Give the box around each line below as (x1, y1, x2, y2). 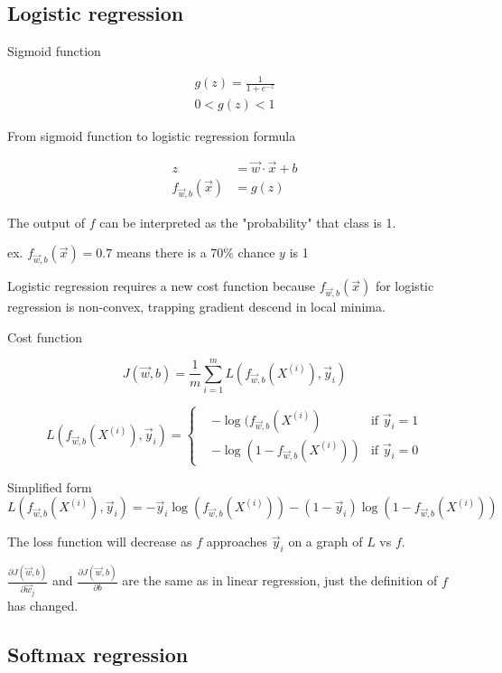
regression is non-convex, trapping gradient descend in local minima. (7, 296, 386, 315)
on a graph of (288, 532, 363, 551)
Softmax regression (7, 640, 189, 668)
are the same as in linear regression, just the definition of (122, 571, 438, 590)
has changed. (7, 596, 79, 615)
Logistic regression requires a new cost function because (7, 276, 316, 295)
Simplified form (7, 477, 92, 496)
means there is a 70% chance (116, 243, 275, 262)
